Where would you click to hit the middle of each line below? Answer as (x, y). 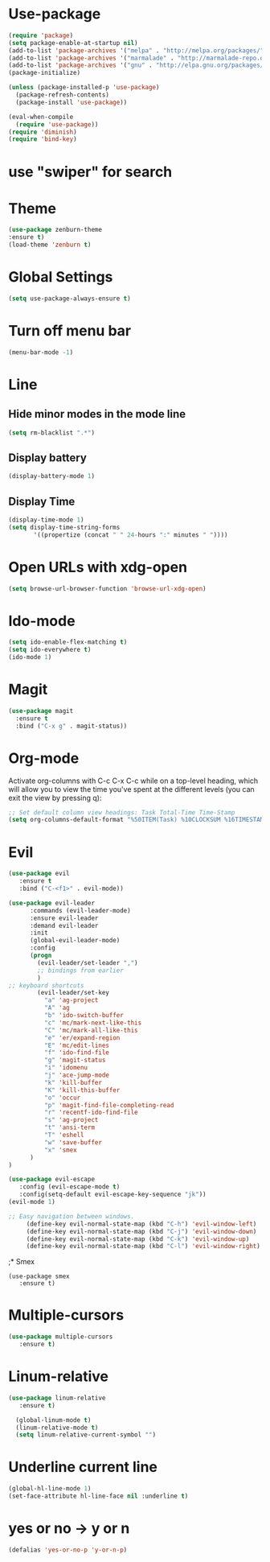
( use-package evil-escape (51, 1180)
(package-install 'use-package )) (72, 102)
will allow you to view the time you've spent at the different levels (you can (131, 789)
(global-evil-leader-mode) (75, 941)
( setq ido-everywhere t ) (50, 650)
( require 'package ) (41, 35)
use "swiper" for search (90, 172)
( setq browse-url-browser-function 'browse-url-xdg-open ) (107, 588)
